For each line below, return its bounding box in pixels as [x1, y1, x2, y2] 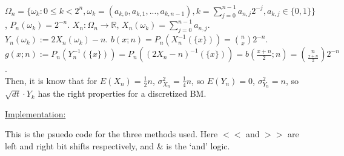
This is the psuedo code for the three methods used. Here [5, 128, 218, 140]
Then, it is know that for [5, 74, 98, 86]
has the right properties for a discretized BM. [38, 87, 207, 100]
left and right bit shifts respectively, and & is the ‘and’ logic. [5, 140, 230, 152]
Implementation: [5, 107, 66, 120]
